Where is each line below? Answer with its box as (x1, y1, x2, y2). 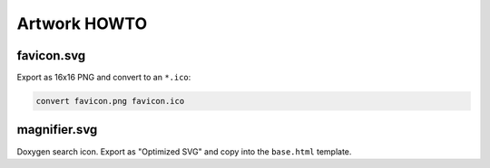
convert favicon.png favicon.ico (35, 96, 185, 107)
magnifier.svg (16, 122, 98, 137)
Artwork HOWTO (16, 14, 148, 33)
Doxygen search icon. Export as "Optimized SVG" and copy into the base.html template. (16, 145, 352, 157)
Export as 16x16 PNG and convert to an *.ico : (16, 72, 191, 83)
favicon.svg (16, 48, 86, 63)
